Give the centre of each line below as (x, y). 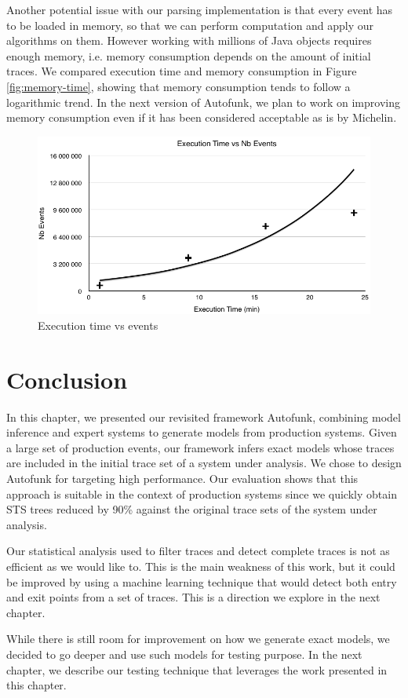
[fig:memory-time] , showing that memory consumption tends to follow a (178, 86)
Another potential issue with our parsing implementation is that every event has (200, 9)
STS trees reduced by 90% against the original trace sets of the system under (192, 509)
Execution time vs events (98, 325)
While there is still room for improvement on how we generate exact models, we (198, 639)
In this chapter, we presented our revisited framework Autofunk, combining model (204, 417)
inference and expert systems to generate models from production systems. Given (202, 432)
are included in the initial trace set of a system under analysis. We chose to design (204, 463)
